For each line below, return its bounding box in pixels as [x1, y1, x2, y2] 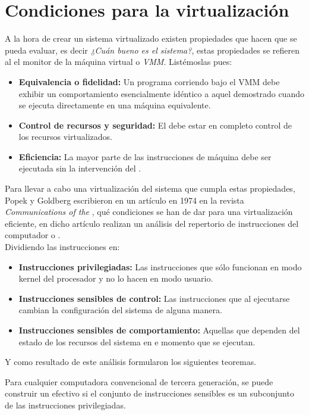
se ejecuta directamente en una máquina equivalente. [18, 99, 211, 111]
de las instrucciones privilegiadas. [5, 398, 126, 411]
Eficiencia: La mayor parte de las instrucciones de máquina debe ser [18, 150, 272, 163]
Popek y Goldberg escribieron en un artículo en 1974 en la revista [5, 194, 244, 206]
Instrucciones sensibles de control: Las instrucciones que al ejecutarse [18, 292, 290, 304]
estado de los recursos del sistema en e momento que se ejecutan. [18, 335, 256, 348]
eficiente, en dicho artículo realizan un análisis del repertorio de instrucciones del [5, 217, 299, 229]
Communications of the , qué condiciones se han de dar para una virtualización [5, 205, 293, 218]
